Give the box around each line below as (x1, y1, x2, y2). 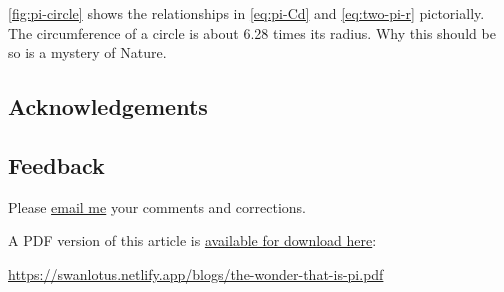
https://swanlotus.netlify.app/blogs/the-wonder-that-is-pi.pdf (8, 263, 384, 284)
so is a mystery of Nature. (8, 42, 167, 63)
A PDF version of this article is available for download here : (8, 230, 377, 251)
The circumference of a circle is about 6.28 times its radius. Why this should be (8, 22, 496, 43)
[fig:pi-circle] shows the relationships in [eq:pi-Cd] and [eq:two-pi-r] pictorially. (8, 3, 485, 23)
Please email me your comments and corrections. (8, 196, 307, 217)
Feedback (8, 149, 105, 180)
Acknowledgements (8, 91, 208, 122)
